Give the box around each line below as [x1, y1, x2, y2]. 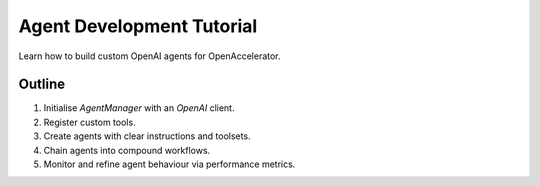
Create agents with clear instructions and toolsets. [43, 130, 251, 142]
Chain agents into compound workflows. [43, 144, 211, 156]
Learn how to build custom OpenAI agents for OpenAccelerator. [18, 50, 281, 62]
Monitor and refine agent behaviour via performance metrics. [43, 158, 296, 170]
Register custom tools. [43, 116, 136, 128]
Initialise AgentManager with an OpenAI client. [43, 102, 235, 114]
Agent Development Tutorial [18, 15, 258, 37]
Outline [18, 76, 65, 93]
